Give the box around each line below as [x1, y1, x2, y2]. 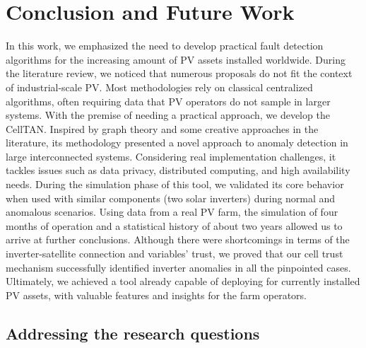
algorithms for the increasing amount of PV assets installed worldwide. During [6, 52, 346, 66]
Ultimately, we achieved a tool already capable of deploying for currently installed [6, 274, 360, 289]
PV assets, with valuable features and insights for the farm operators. [6, 287, 307, 302]
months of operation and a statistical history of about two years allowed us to [6, 218, 343, 233]
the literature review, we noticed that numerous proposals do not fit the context [6, 66, 353, 81]
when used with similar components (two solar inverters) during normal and [6, 190, 336, 205]
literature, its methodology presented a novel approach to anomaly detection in [6, 135, 348, 150]
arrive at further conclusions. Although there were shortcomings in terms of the [6, 232, 350, 247]
